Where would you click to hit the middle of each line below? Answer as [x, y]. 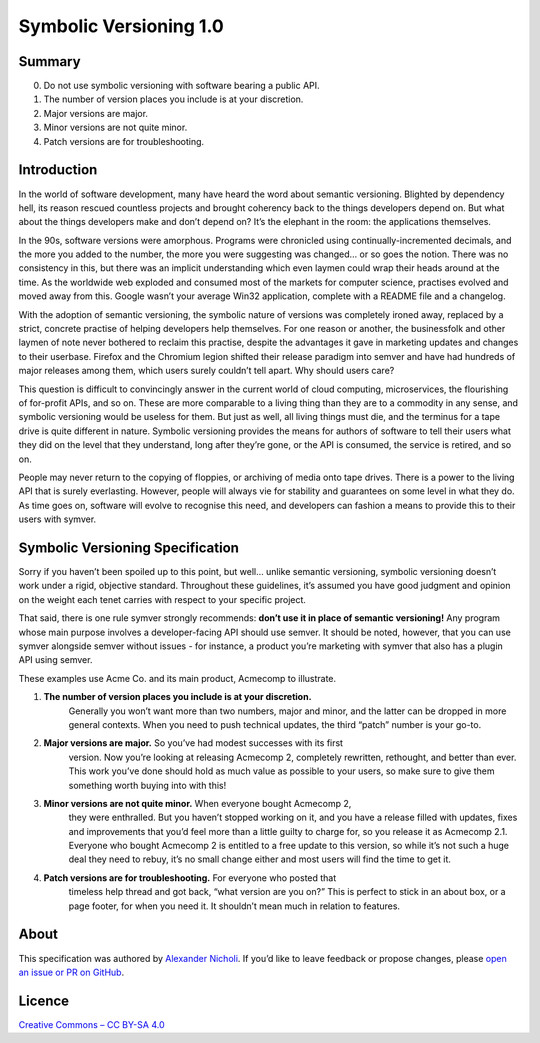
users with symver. [57, 519]
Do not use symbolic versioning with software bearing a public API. [181, 86]
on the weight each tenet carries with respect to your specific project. [162, 599]
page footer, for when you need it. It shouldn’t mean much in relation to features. [234, 906]
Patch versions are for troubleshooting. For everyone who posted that [190, 877]
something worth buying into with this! [147, 785]
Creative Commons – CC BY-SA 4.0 [91, 1024]
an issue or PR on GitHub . [71, 972]
